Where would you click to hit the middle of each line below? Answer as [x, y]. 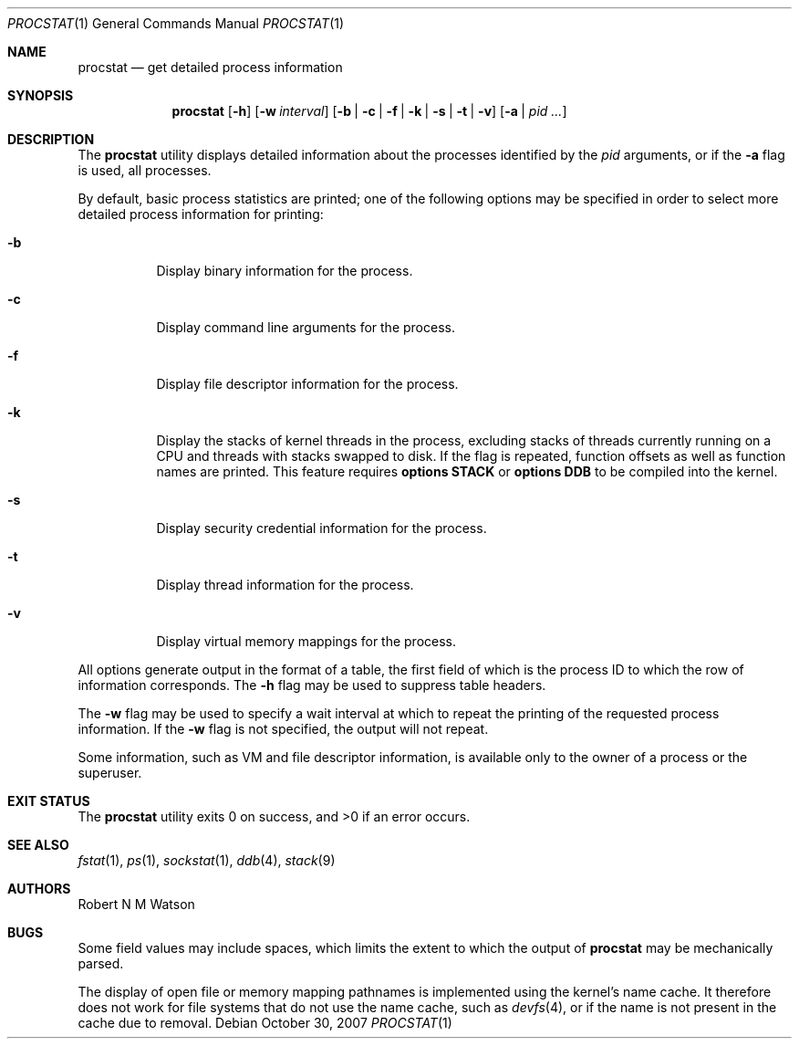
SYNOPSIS [41, 95]
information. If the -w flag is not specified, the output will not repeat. [283, 729]
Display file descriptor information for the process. [307, 384]
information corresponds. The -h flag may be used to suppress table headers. [312, 685]
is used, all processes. [145, 170]
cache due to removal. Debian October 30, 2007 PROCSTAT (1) [265, 1023]
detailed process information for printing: [201, 214]
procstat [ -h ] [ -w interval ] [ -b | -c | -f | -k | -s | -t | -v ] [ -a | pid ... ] [369, 111]
